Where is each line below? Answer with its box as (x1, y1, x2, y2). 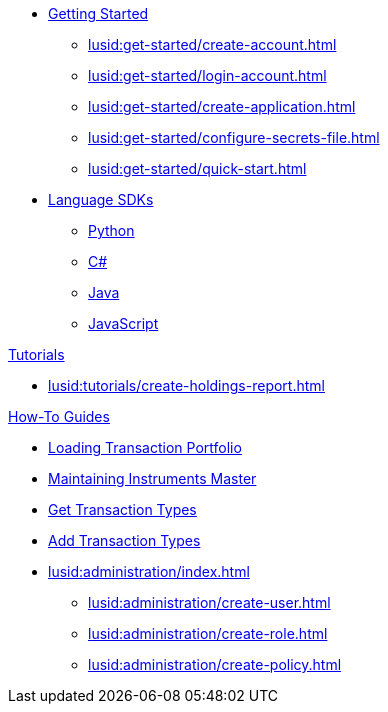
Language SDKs (48, 191, 154, 208)
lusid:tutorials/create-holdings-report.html (48, 377, 325, 394)
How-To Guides (8, 408, 110, 425)
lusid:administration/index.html (48, 563, 250, 580)
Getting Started (48, 5, 149, 22)
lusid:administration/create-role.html (88, 625, 328, 642)
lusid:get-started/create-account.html (88, 36, 337, 53)
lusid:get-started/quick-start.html (88, 160, 307, 177)
